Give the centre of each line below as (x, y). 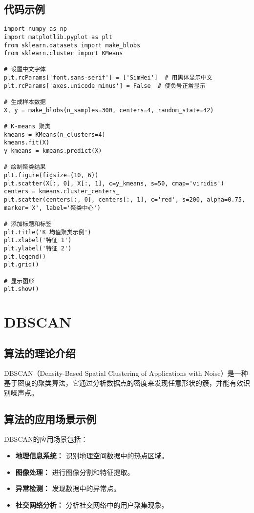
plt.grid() (21, 265)
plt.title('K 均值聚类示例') (48, 232)
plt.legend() (25, 256)
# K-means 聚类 (27, 127)
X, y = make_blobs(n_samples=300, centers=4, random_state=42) (109, 110)
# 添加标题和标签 (28, 224)
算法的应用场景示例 (50, 419)
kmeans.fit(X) (27, 143)
